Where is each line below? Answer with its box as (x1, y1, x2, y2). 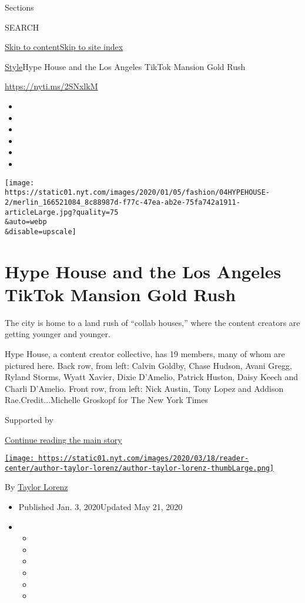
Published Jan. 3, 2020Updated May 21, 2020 (18, 501, 183, 513)
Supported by (5, 413, 53, 425)
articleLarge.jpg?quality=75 (5, 208, 119, 216)
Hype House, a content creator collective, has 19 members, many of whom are (5, 347, 285, 359)
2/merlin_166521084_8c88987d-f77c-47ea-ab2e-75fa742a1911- (5, 198, 240, 206)
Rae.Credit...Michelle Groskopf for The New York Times (5, 394, 208, 406)
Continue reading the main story (5, 433, 122, 445)
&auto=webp (5, 218, 47, 226)
